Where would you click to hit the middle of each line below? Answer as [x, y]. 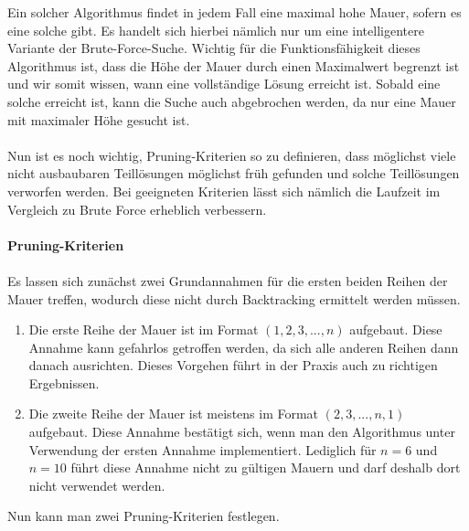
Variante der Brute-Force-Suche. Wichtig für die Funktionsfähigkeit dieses [214, 48]
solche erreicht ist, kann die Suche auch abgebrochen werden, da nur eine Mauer [232, 101]
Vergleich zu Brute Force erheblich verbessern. [137, 209]
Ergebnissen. [64, 382]
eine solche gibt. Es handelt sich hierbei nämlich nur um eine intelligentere [216, 30]
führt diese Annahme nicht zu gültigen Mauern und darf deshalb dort [266, 467]
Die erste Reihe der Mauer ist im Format [144, 329]
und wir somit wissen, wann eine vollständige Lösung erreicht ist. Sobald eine [224, 84]
